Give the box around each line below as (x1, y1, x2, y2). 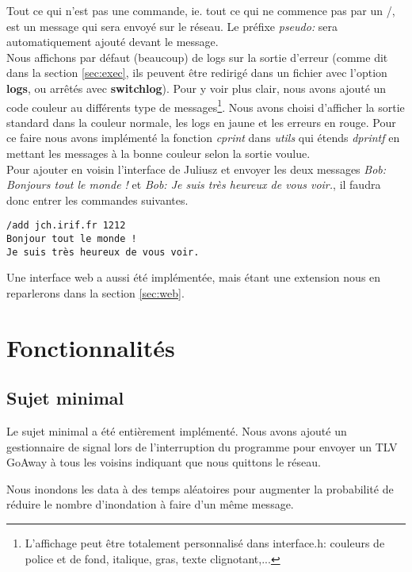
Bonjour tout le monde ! (6, 233, 137, 245)
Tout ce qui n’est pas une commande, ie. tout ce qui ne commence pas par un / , (6, 2, 395, 18)
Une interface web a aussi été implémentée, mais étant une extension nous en (6, 269, 381, 286)
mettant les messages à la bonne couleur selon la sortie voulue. (6, 145, 311, 161)
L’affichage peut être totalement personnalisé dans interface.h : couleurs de (25, 535, 385, 551)
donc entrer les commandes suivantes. (6, 191, 189, 208)
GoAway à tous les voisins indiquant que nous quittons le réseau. (6, 454, 321, 470)
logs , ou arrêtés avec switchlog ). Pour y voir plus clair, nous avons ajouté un (6, 79, 387, 96)
